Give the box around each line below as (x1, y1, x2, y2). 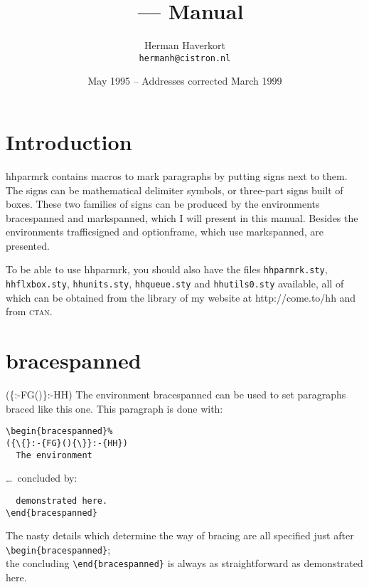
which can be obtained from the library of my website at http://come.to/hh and (6, 290, 356, 305)
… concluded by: (6, 470, 77, 485)
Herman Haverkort (144, 38, 226, 53)
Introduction (6, 127, 132, 156)
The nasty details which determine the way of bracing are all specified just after (6, 528, 354, 543)
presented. (6, 238, 50, 253)
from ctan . (6, 304, 53, 319)
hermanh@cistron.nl (139, 53, 231, 63)
